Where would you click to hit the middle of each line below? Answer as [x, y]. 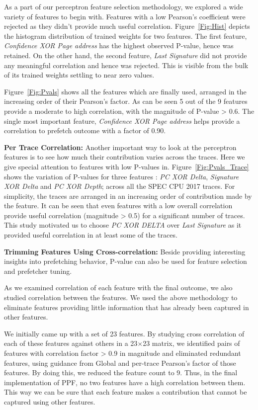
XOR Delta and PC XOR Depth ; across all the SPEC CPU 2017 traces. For [120, 186]
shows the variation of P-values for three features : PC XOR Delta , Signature [122, 176]
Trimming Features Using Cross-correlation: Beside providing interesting [125, 251]
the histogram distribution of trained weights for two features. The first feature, [126, 36]
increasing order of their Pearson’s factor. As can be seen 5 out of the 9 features [126, 101]
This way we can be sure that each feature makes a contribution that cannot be [126, 392]
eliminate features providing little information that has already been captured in [127, 307]
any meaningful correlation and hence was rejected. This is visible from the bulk [126, 65]
